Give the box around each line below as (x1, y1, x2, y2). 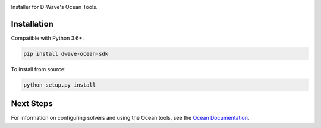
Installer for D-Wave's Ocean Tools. (11, 4, 98, 10)
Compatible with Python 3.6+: (11, 34, 84, 41)
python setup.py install (23, 81, 96, 88)
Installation (11, 18, 53, 29)
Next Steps (11, 98, 53, 109)
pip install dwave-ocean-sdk (23, 50, 109, 57)
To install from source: (11, 65, 66, 72)
